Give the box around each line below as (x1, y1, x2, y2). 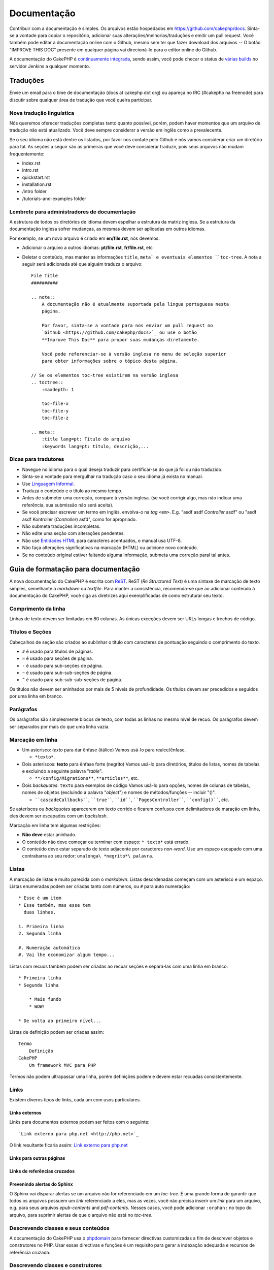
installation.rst (22, 181, 52, 187)
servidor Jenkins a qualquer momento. (9, 63, 90, 69)
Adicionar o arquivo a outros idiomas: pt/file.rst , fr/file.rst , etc (22, 244, 153, 251)
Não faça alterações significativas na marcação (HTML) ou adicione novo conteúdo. (22, 545, 198, 551)
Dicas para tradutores (9, 456, 64, 463)
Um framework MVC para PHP (28, 1062, 96, 1068)
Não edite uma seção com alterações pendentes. (22, 530, 125, 536)
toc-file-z (41, 415, 69, 421)
